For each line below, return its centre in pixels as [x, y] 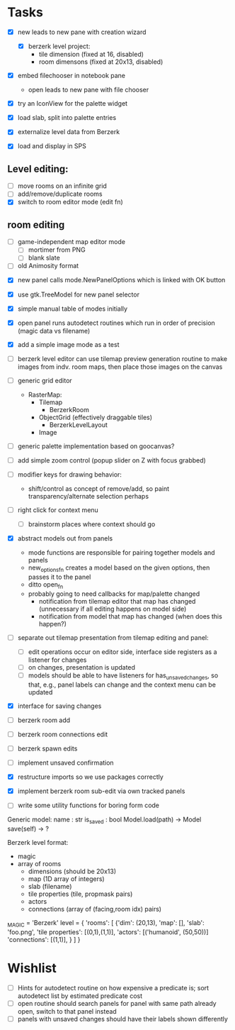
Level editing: [38, 168]
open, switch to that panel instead [67, 1011]
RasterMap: [45, 394]
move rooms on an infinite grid [62, 186]
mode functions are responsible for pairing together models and [121, 553]
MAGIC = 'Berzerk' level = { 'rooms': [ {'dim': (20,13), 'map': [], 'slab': [106, 924]
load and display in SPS [52, 146]
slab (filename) [50, 887]
